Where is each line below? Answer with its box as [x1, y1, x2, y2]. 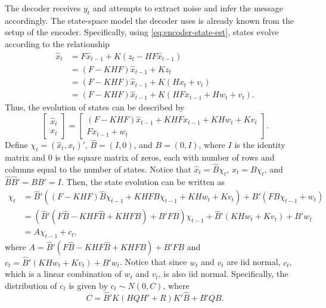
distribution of [5, 279, 57, 291]
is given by [69, 279, 108, 291]
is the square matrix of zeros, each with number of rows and [55, 150, 275, 163]
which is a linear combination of [5, 267, 122, 280]
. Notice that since [120, 255, 187, 268]
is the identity [234, 138, 285, 151]
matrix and [5, 150, 46, 163]
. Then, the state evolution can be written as [61, 175, 225, 187]
